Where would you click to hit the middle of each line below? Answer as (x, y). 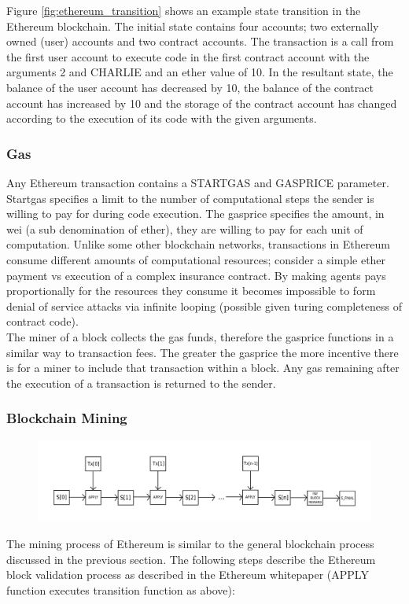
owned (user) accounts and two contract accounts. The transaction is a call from (200, 41)
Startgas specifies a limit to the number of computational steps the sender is (190, 198)
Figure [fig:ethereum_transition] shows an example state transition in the (184, 10)
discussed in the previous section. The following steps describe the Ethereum (191, 559)
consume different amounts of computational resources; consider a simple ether (196, 259)
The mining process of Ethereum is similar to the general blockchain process (190, 544)
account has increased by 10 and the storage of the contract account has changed (202, 103)
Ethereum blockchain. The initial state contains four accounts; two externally (193, 26)
